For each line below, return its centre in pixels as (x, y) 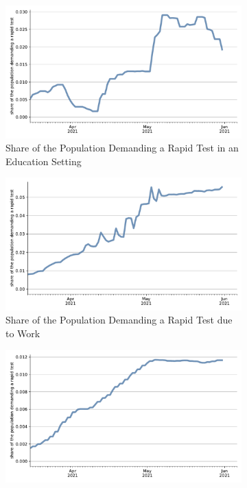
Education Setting (44, 161)
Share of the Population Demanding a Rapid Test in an (122, 148)
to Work (23, 333)
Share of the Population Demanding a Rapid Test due (119, 320)
